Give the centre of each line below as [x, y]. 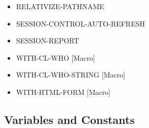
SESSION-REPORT [48, 41]
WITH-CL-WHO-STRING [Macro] [71, 75]
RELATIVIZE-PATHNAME [60, 6]
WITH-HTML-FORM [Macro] [63, 92]
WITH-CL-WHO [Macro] [55, 57]
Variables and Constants [70, 119]
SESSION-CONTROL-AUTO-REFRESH [80, 23]
